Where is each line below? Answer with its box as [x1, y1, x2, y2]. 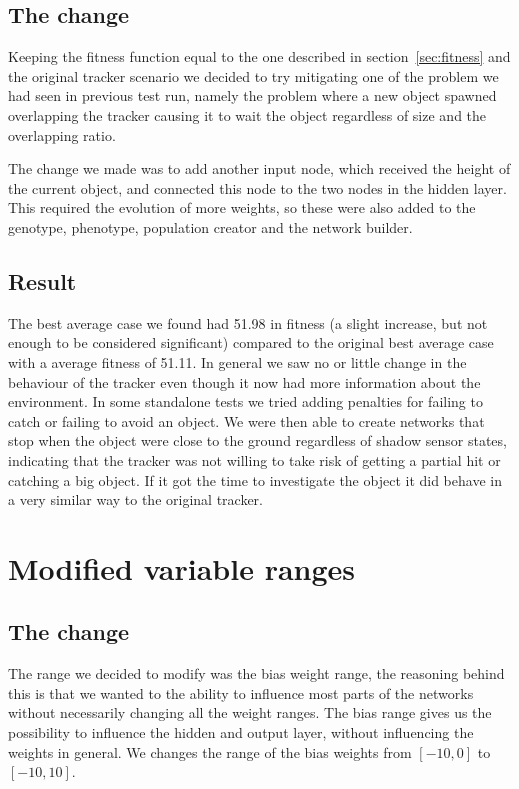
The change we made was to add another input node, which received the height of [8, 158, 511, 179]
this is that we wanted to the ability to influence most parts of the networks [8, 682, 474, 703]
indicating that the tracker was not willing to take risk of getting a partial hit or [8, 449, 501, 470]
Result [8, 265, 77, 296]
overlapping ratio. [8, 124, 116, 145]
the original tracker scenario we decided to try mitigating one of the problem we [8, 65, 499, 86]
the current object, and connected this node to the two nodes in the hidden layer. [8, 177, 507, 198]
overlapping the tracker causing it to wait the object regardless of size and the [8, 104, 487, 125]
